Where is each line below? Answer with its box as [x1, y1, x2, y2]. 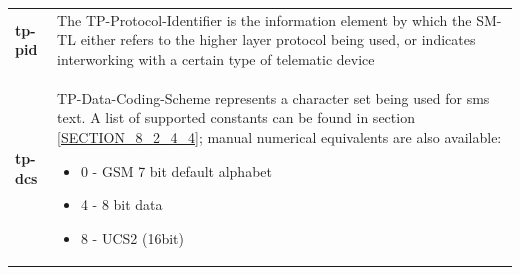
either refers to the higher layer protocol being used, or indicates [80, 29, 476, 50]
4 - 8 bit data [80, 194, 163, 215]
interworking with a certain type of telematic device [57, 48, 375, 69]
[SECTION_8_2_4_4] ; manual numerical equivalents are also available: [57, 126, 502, 147]
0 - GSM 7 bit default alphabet [80, 160, 272, 181]
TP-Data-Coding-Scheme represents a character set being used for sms [57, 87, 490, 108]
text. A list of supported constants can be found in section [57, 107, 415, 128]
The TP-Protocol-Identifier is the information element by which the [57, 9, 472, 30]
